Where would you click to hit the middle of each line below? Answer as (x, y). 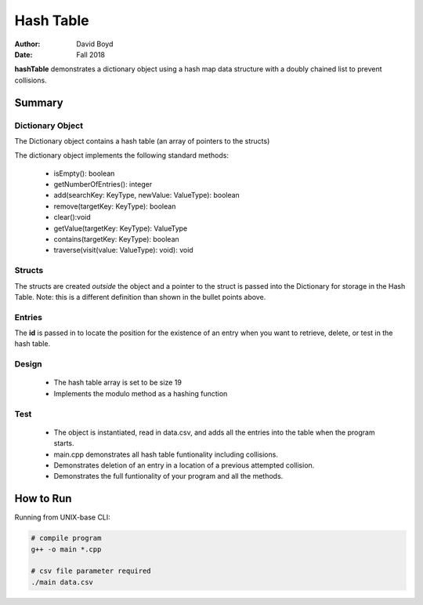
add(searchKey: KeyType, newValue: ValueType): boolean (147, 195)
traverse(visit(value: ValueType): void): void (123, 250)
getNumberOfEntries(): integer (103, 184)
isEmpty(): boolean (84, 173)
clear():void (72, 217)
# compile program (66, 538)
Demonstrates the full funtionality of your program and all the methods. (168, 476)
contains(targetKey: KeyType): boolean (116, 239)
